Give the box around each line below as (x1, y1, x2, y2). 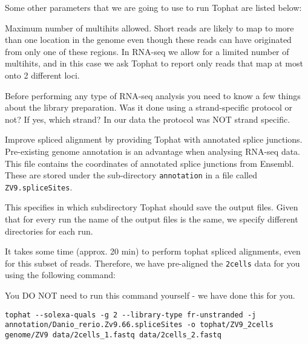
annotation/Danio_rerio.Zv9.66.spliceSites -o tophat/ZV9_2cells (5, 320, 274, 329)
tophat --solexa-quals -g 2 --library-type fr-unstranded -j (5, 310, 257, 319)
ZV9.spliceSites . (5, 180, 73, 193)
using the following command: (5, 268, 116, 281)
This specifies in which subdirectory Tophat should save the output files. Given (5, 201, 298, 213)
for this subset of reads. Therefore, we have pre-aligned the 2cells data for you (5, 256, 300, 269)
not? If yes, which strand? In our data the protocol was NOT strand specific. (5, 112, 290, 125)
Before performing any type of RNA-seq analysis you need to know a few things (5, 89, 301, 102)
